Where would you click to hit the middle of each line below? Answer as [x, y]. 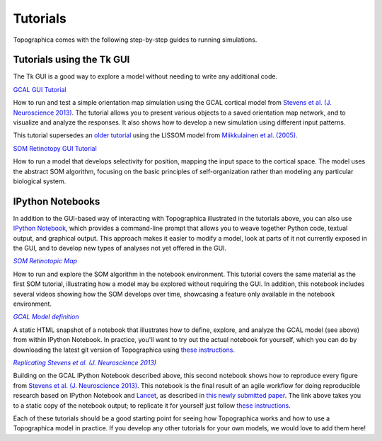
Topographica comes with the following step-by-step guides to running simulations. [135, 40]
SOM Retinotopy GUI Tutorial [55, 148]
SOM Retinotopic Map [45, 261]
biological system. [40, 181]
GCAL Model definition [46, 317]
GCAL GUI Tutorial [40, 89]
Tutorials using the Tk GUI [71, 60]
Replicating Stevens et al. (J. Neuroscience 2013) [85, 362]
